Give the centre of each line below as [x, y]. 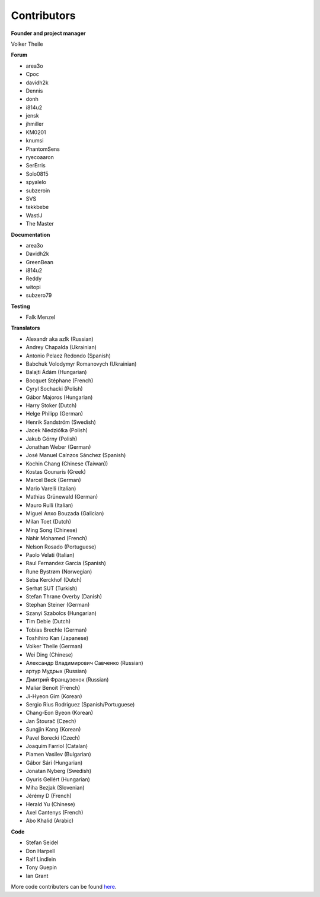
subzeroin [38, 191]
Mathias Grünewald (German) [62, 497]
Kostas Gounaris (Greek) [56, 472]
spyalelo [36, 182]
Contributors [44, 15]
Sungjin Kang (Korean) [53, 730]
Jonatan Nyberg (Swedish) [59, 771]
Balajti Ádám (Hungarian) [56, 372]
